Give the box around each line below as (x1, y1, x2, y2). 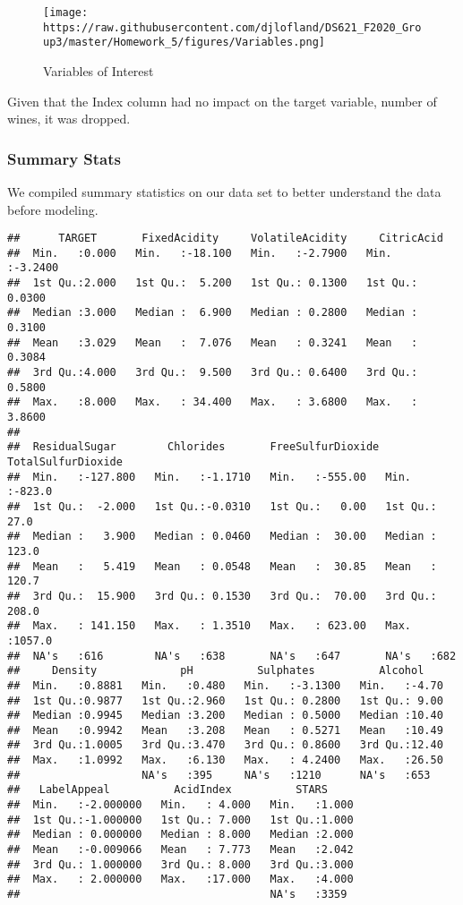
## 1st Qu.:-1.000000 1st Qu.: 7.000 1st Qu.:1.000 (7, 813, 354, 826)
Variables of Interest (43, 61, 154, 80)
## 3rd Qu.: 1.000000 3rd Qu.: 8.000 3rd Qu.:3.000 (7, 858, 354, 871)
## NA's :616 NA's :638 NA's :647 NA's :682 (7, 649, 457, 662)
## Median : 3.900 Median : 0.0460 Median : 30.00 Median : (7, 530, 437, 543)
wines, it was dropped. (7, 109, 131, 128)
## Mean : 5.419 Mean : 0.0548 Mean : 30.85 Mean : (7, 559, 437, 573)
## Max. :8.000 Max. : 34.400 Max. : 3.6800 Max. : (7, 396, 418, 409)
